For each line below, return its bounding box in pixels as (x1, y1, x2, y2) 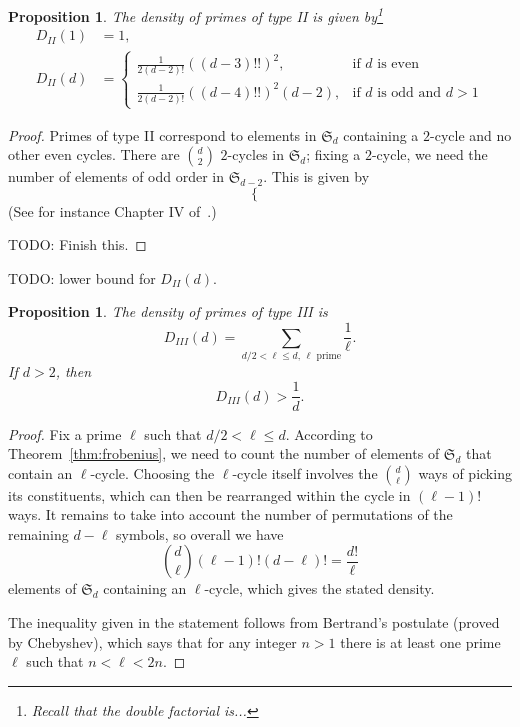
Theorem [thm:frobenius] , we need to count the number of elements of (8, 443, 440, 464)
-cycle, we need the (371, 144, 488, 165)
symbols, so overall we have (116, 523, 284, 544)
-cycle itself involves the (232, 462, 378, 483)
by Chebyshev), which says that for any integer (8, 631, 297, 652)
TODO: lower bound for (8, 267, 156, 288)
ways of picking (418, 462, 512, 483)
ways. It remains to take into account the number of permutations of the (8, 504, 453, 525)
